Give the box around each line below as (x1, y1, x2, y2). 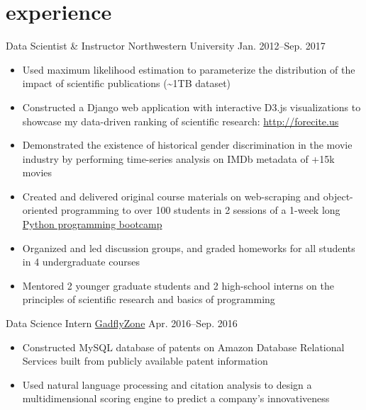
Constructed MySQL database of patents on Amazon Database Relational (22, 339, 345, 354)
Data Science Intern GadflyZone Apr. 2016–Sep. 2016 (6, 316, 238, 331)
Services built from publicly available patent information (22, 353, 268, 368)
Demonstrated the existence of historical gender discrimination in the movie (22, 137, 353, 152)
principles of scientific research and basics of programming (22, 292, 275, 307)
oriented (22, 203, 58, 217)
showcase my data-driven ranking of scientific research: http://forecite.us (22, 113, 339, 128)
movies (22, 165, 52, 180)
